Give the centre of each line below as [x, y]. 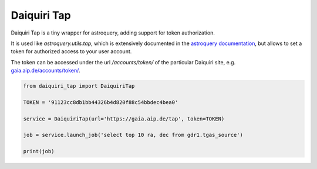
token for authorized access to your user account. [71, 51]
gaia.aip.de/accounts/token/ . [45, 71]
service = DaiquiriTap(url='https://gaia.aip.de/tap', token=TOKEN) [124, 119]
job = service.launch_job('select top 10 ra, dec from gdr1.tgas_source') [133, 135]
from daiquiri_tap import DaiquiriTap [79, 86]
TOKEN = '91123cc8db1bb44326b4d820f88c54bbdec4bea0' [101, 102]
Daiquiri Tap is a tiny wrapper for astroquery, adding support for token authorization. [113, 33]
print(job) [39, 151]
